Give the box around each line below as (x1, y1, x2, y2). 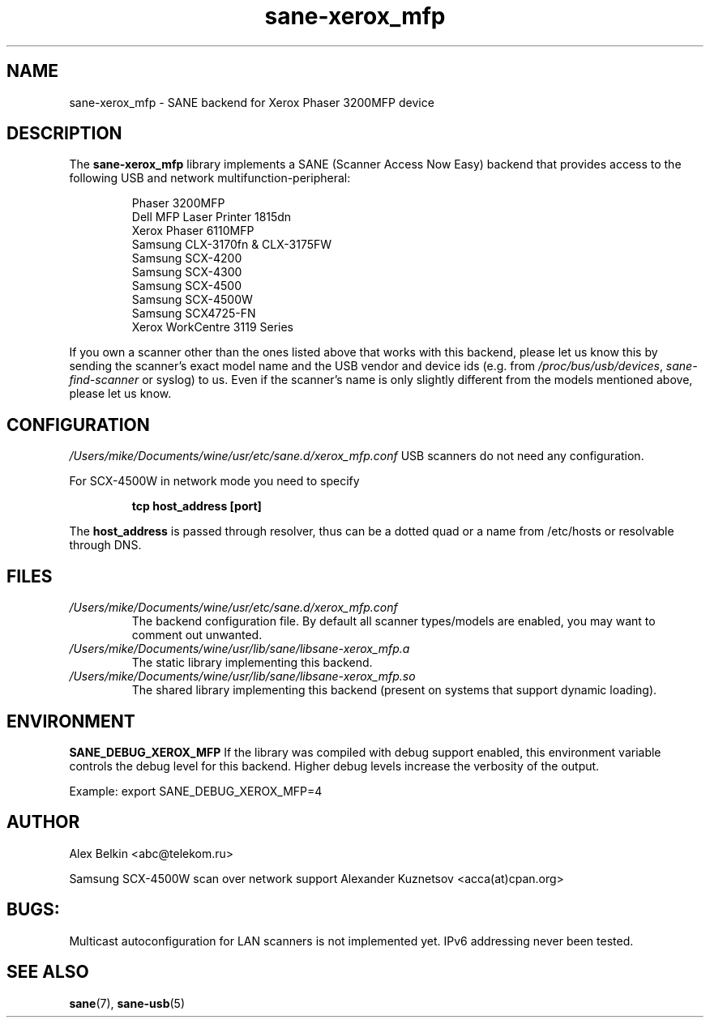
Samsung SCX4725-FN (131, 306, 256, 321)
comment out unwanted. (131, 628, 263, 642)
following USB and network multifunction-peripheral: (69, 171, 351, 186)
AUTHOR (6, 812, 80, 833)
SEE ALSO (6, 962, 89, 983)
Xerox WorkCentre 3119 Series (131, 320, 293, 335)
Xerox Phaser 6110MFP (131, 224, 254, 238)
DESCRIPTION (6, 123, 122, 144)
